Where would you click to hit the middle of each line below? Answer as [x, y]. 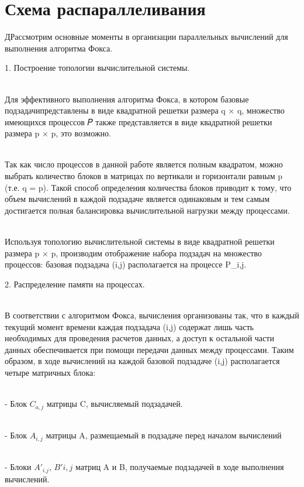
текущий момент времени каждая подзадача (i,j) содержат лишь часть [129, 326]
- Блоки [18, 467]
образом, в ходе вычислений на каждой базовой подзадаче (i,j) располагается [142, 361]
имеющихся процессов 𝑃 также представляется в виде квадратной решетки [139, 121]
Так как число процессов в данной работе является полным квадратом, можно [144, 164]
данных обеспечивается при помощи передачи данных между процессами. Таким [149, 349]
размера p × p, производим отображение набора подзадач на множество [133, 253]
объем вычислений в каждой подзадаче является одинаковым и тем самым [137, 199]
